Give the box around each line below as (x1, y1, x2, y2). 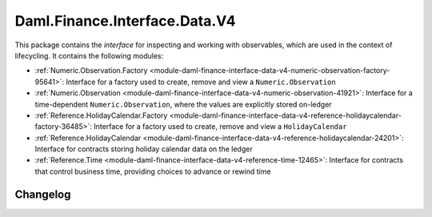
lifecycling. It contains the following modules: (14, 50, 164, 60)
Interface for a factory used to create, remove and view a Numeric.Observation (65, 77, 336, 86)
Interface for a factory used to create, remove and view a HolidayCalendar (93, 122, 347, 131)
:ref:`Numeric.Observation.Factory (34, 66, 148, 75)
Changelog (14, 187, 71, 201)
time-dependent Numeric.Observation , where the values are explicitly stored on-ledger (34, 99, 332, 109)
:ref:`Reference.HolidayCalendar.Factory (34, 111, 168, 120)
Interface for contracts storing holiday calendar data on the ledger (34, 144, 253, 154)
